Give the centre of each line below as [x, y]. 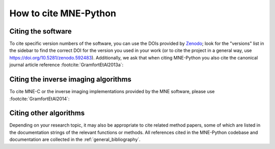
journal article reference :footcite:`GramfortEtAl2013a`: [66, 65]
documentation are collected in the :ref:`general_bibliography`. [75, 139]
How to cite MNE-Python [63, 13]
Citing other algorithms [47, 113]
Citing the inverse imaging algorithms [71, 80]
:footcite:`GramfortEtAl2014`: [39, 99]
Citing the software [41, 31]
